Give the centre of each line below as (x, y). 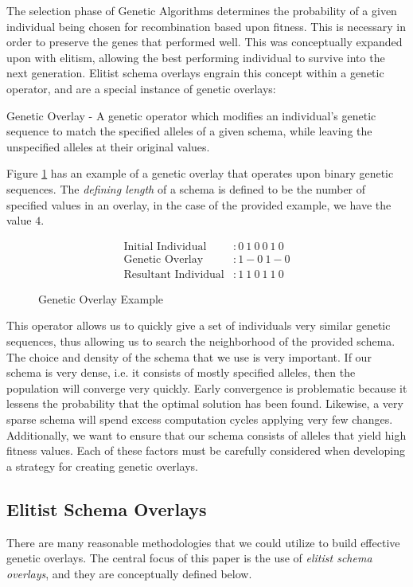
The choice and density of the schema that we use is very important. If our (189, 356)
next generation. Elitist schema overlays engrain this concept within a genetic (195, 73)
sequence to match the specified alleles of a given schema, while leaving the (189, 131)
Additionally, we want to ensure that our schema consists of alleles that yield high (206, 434)
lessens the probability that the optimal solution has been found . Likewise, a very (205, 403)
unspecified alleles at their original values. (108, 146)
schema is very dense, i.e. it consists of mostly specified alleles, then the (181, 372)
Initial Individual (165, 247)
